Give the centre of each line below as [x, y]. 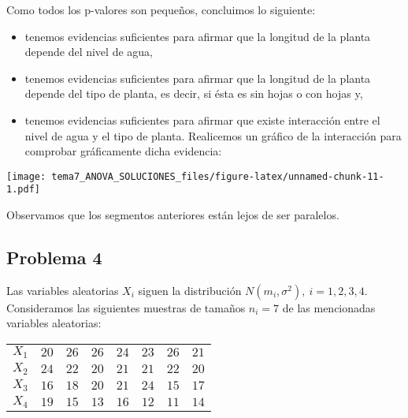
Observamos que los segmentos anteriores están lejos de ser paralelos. [173, 215]
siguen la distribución [190, 290]
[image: [26, 176]
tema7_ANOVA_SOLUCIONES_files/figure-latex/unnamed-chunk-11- [218, 176]
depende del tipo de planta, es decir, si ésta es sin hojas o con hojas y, [194, 93]
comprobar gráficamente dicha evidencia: [123, 151]
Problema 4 [54, 258]
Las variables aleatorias [63, 290]
